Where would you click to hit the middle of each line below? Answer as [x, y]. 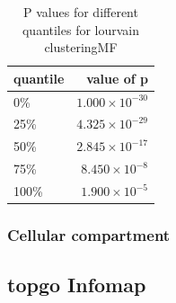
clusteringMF [81, 47]
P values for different [81, 12]
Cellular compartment [89, 235]
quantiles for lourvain [81, 29]
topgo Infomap [77, 285]
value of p [118, 78]
